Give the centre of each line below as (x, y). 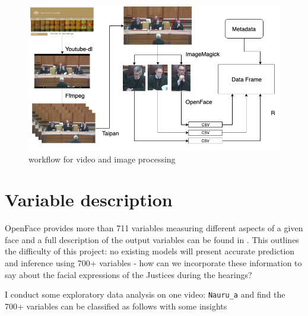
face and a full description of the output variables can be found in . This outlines (152, 239)
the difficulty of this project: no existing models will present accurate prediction (150, 251)
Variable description (89, 200)
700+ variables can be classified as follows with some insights (116, 306)
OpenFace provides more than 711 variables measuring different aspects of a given (154, 228)
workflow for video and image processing (102, 159)
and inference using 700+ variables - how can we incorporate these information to (153, 263)
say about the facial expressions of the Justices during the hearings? (128, 274)
